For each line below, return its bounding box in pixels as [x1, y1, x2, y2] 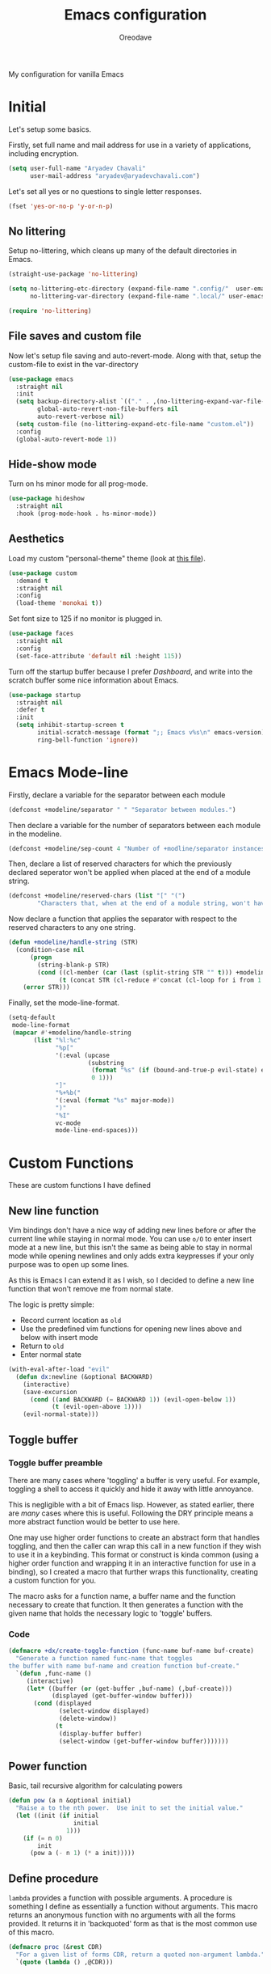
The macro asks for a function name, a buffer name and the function [8, 1591, 236, 1600]
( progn [29, 953, 52, 962]
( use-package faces [8, 629, 74, 638]
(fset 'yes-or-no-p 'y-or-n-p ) [8, 202, 114, 210]
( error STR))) [23, 983, 70, 991]
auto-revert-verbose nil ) [37, 412, 125, 421]
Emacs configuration [64, 6, 207, 24]
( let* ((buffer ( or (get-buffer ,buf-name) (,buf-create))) [26, 1684, 232, 1693]
